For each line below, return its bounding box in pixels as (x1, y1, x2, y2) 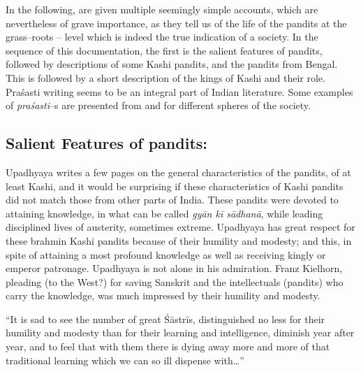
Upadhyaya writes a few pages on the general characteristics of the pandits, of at (6, 164, 351, 179)
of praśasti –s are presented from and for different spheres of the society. (6, 98, 311, 113)
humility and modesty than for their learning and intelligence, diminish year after (6, 325, 355, 340)
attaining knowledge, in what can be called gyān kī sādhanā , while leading (6, 206, 323, 220)
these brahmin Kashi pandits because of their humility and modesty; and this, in (6, 233, 352, 248)
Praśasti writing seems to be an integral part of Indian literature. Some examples (6, 84, 353, 99)
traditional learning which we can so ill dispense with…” (6, 352, 244, 367)
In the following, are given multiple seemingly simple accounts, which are (6, 2, 318, 16)
